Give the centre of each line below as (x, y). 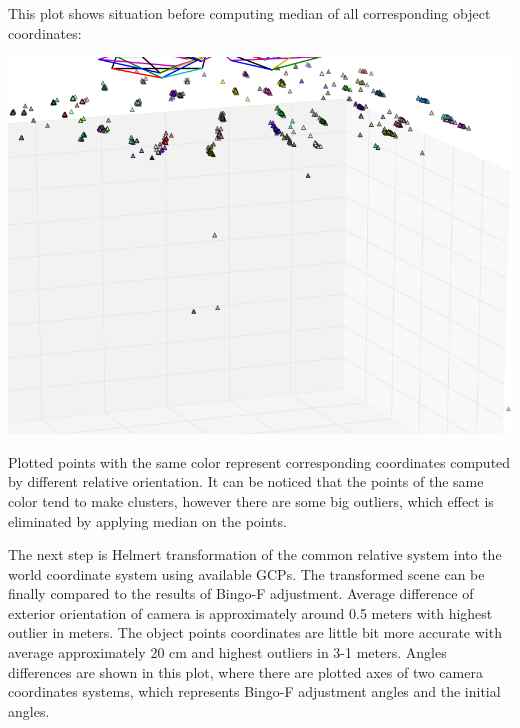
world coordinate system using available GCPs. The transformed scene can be (246, 573)
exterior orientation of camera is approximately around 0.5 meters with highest (250, 612)
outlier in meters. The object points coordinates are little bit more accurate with (255, 632)
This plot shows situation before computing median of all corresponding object (249, 13)
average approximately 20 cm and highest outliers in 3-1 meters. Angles (227, 652)
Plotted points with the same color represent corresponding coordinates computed (259, 461)
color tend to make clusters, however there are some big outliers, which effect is (251, 500)
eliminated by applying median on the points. (147, 520)
